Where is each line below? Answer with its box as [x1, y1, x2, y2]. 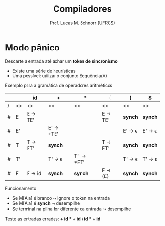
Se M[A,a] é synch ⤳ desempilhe [12, 200, 80, 206]
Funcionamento [5, 185, 37, 191]
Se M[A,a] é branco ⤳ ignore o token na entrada [12, 195, 110, 201]
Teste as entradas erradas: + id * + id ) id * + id [5, 216, 101, 222]
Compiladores [53, 3, 112, 15]
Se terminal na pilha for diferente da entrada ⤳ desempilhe [12, 206, 131, 212]
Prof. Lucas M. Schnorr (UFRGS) [50, 20, 115, 25]
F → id [27, 170, 42, 176]
